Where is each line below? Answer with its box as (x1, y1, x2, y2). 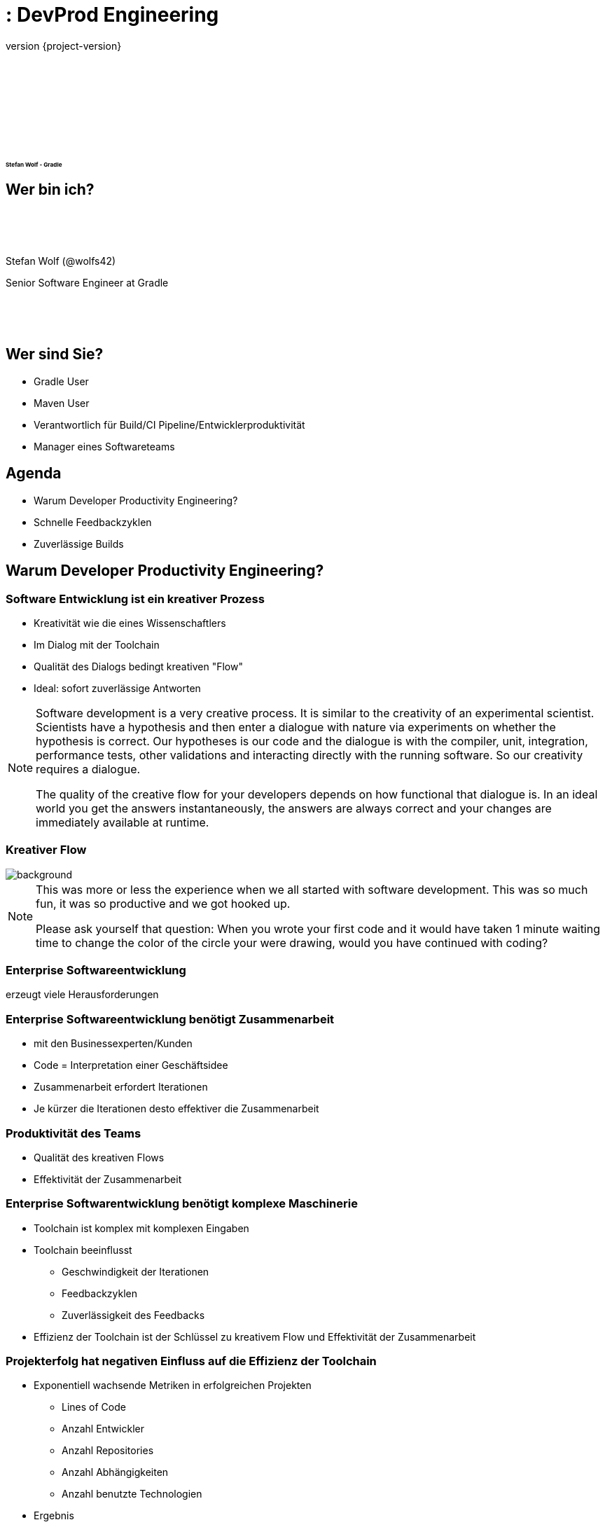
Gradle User (34, 375, 89, 387)
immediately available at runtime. (36, 815, 209, 829)
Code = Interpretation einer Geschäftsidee (34, 1059, 228, 1072)
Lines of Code (62, 1401, 126, 1414)
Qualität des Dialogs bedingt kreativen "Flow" (34, 660, 243, 672)
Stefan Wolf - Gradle (6, 161, 62, 169)
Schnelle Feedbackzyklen (34, 516, 152, 528)
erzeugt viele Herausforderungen (6, 988, 159, 1001)
